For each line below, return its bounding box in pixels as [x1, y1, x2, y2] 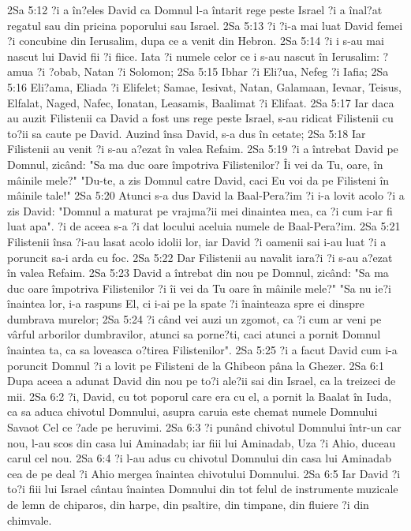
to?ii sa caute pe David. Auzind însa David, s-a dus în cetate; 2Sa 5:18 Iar [7, 125, 366, 141]
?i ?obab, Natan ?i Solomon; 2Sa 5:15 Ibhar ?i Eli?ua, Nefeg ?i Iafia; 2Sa [36, 63, 389, 80]
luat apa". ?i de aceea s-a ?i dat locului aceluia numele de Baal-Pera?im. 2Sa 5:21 [7, 218, 401, 234]
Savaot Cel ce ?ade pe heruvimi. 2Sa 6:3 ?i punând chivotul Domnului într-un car [7, 419, 402, 436]
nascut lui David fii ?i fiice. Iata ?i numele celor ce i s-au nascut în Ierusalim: [7, 47, 379, 64]
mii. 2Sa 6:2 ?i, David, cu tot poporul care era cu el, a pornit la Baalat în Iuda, [7, 387, 392, 404]
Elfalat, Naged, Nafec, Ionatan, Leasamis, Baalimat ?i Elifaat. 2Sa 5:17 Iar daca [7, 94, 394, 110]
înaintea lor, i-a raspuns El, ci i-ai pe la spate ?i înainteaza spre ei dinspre [7, 295, 364, 312]
